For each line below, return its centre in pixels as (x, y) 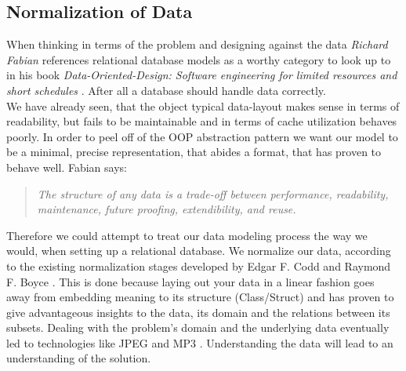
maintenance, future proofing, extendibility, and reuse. (167, 209)
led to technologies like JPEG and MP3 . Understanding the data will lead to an (200, 342)
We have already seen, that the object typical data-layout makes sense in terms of (203, 105)
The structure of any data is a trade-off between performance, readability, (213, 193)
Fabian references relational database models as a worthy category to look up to (199, 59)
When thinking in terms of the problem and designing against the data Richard (197, 44)
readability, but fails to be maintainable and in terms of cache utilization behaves (202, 121)
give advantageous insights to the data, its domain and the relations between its (198, 312)
